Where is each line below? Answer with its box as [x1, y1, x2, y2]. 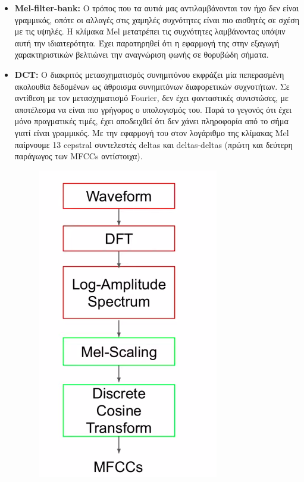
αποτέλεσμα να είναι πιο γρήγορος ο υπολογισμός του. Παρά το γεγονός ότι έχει [14, 103, 292, 115]
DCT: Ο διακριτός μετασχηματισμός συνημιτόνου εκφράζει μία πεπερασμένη [14, 68, 284, 80]
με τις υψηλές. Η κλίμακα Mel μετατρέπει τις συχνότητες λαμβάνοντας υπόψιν [14, 25, 286, 37]
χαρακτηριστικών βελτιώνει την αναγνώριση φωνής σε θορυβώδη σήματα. [14, 48, 269, 61]
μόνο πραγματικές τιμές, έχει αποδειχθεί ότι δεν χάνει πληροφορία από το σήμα [14, 115, 289, 127]
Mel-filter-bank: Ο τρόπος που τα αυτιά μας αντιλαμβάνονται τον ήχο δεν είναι [14, 2, 299, 14]
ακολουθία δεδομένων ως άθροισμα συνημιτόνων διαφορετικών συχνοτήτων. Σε [14, 80, 290, 92]
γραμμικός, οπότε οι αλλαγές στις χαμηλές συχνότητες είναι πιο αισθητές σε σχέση [14, 13, 300, 26]
